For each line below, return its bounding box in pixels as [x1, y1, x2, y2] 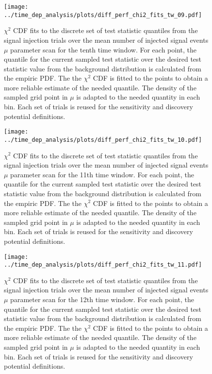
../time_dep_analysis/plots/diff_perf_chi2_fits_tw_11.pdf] [4, 261, 202, 269]
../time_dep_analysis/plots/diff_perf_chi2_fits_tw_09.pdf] [4, 11, 202, 18]
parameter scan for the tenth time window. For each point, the [10, 44, 196, 54]
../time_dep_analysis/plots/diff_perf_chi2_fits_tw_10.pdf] [4, 136, 202, 143]
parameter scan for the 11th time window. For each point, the [10, 169, 194, 179]
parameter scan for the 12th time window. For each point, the [10, 294, 194, 304]
